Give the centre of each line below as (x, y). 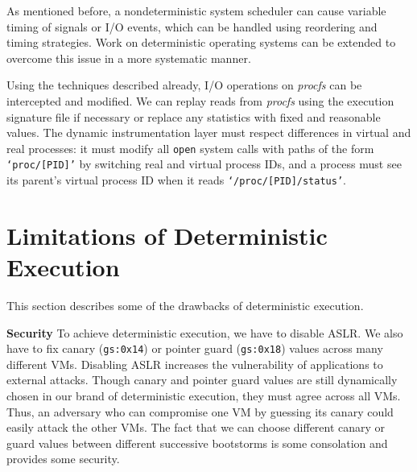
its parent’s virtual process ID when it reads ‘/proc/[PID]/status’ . (176, 180)
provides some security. (63, 459)
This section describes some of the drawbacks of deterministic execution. (185, 306)
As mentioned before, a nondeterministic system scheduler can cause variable (196, 10)
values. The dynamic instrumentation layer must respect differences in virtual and (209, 132)
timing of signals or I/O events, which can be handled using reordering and (192, 26)
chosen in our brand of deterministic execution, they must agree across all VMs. (204, 396)
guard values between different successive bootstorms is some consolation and (197, 443)
